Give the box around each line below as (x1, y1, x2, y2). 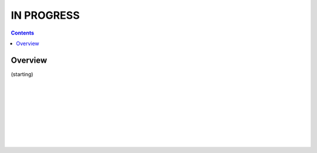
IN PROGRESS (11, 9, 80, 22)
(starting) (11, 70, 33, 77)
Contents (11, 29, 35, 36)
